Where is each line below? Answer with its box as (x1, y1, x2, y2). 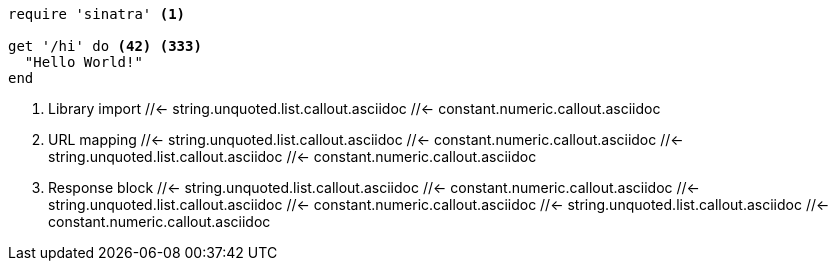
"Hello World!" (24, 54, 143, 70)
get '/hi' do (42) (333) (8, 38, 202, 54)
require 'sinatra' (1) (8, 6, 186, 22)
